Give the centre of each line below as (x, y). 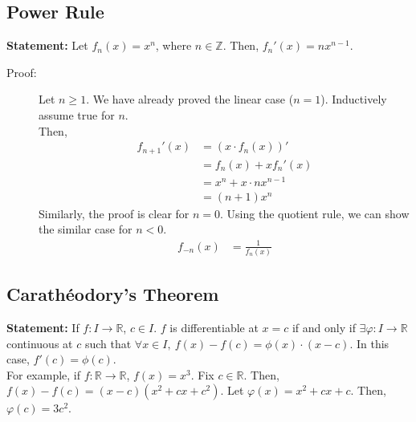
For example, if (44, 374)
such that (108, 343)
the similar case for (86, 229)
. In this (369, 343)
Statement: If (43, 328)
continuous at (40, 343)
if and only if (324, 328)
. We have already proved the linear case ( (190, 99)
